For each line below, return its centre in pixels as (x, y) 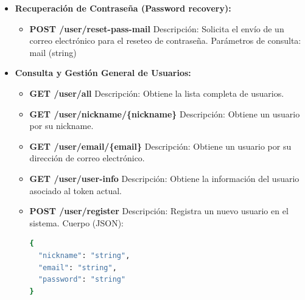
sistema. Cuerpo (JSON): (76, 222)
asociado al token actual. (75, 190)
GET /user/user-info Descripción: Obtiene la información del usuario (164, 178)
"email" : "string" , (77, 267)
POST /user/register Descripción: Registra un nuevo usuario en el (159, 211)
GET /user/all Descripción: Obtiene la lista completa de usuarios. (157, 93)
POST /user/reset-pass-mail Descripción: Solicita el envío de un (157, 28)
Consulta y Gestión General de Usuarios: (103, 73)
